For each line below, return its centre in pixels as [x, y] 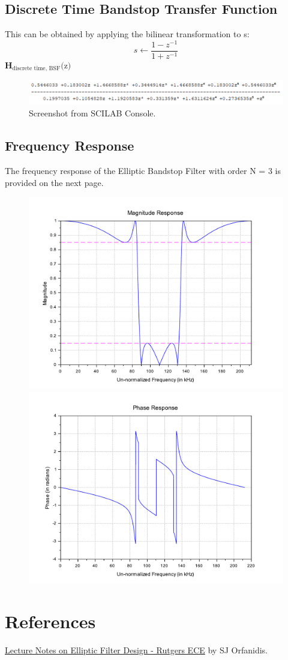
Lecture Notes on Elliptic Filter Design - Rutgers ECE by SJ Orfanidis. [136, 650]
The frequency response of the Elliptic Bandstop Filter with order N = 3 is [143, 171]
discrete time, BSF [36, 69]
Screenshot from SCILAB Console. [92, 113]
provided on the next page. [54, 182]
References [50, 621]
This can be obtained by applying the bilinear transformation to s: [127, 34]
